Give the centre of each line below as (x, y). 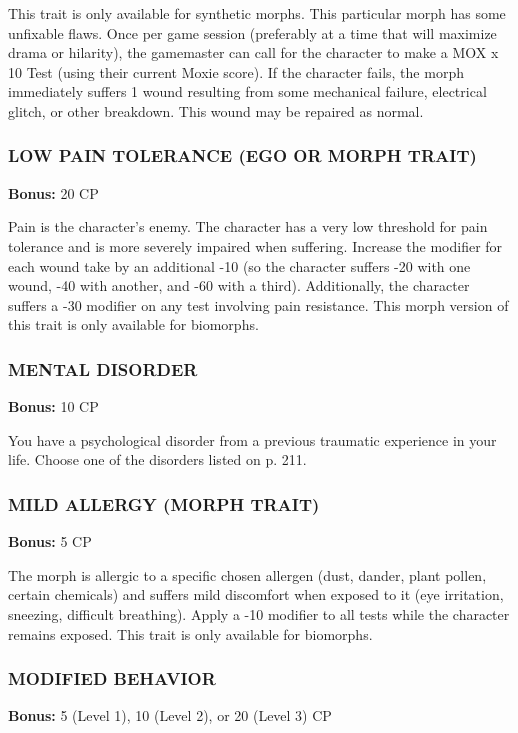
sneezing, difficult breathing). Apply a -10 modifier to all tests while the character (259, 613)
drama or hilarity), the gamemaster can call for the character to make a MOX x (253, 52)
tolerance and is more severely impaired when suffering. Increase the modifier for (255, 245)
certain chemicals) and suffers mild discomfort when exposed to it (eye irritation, (256, 594)
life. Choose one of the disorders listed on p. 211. (157, 459)
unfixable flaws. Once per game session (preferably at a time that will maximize (252, 32)
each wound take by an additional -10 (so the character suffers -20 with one (239, 265)
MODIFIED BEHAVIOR (112, 678)
